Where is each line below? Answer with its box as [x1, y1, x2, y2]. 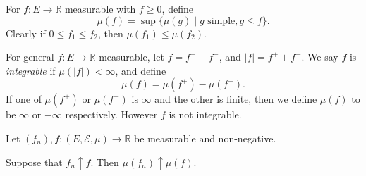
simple [207, 15, 236, 26]
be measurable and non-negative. [134, 130, 276, 145]
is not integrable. [169, 107, 242, 122]
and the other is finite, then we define [154, 92, 317, 106]
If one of [6, 92, 42, 106]
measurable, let [99, 49, 164, 64]
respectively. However [65, 107, 158, 122]
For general [6, 49, 54, 64]
